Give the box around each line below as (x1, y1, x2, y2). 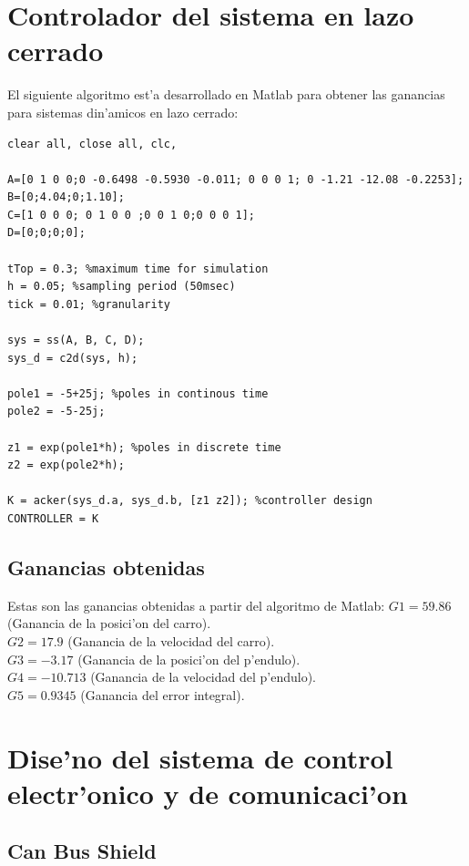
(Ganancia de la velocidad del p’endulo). (90, 667, 317, 686)
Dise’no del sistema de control (7, 738, 393, 776)
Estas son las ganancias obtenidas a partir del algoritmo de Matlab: (7, 595, 385, 614)
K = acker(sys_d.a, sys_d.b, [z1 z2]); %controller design (7, 494, 372, 508)
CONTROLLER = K (7, 511, 99, 525)
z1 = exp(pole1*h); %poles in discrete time (7, 440, 281, 454)
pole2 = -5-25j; (7, 405, 106, 418)
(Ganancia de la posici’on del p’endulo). (77, 649, 301, 668)
